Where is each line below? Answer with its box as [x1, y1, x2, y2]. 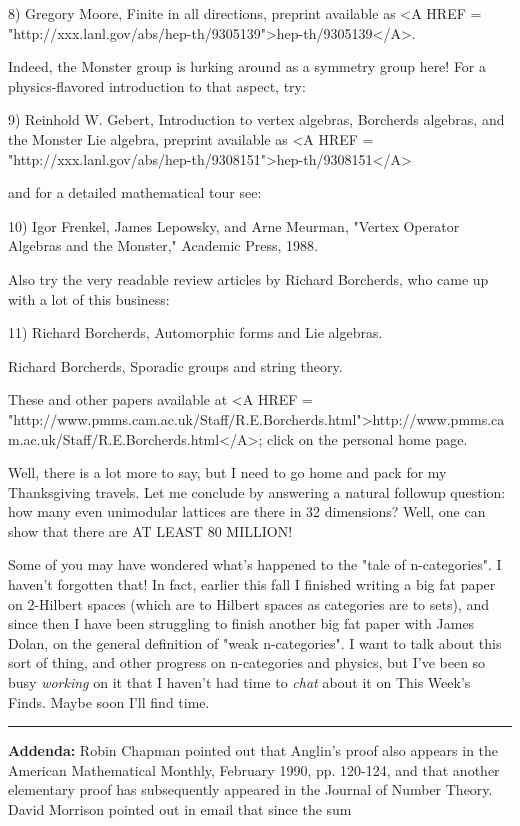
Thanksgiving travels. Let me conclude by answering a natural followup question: [8, 481, 506, 502]
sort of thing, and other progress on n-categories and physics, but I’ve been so [8, 652, 486, 673]
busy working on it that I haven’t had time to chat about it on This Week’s [8, 672, 471, 693]
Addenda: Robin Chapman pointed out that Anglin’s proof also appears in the [8, 740, 499, 761]
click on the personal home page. [266, 428, 468, 449]
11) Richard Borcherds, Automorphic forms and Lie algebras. [8, 322, 383, 343]
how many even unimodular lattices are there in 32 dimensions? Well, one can [8, 501, 486, 522]
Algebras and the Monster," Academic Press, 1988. [8, 235, 318, 256]
